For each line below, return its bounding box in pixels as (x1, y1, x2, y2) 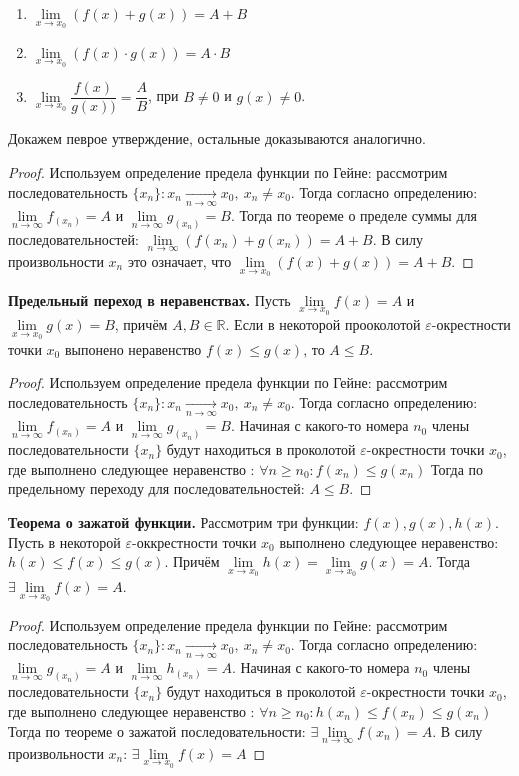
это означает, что (127, 250, 232, 271)
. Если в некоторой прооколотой (225, 314, 421, 335)
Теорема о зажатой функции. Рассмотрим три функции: (8, 512, 359, 533)
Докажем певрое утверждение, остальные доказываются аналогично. (8, 128, 426, 149)
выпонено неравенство (64, 338, 202, 359)
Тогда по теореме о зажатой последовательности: (8, 720, 306, 741)
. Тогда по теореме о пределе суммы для (230, 204, 477, 225)
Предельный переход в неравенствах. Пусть (8, 289, 291, 310)
